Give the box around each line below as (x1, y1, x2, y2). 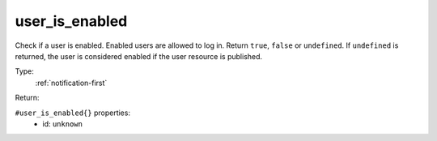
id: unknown (42, 118, 83, 129)
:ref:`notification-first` (35, 78, 108, 88)
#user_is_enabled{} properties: (15, 108, 131, 117)
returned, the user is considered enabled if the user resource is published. (15, 51, 263, 61)
